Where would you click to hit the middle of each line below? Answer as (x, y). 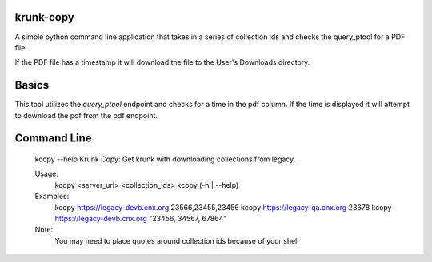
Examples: (52, 196)
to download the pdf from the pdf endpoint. (86, 115)
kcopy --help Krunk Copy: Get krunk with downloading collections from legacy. (165, 159)
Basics (32, 85)
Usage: (47, 174)
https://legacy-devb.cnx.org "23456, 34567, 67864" (141, 218)
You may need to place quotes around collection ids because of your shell (177, 240)
